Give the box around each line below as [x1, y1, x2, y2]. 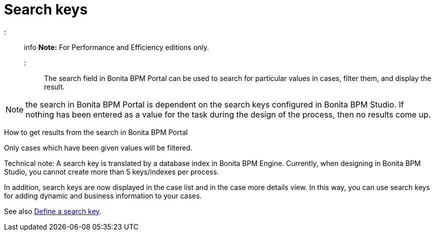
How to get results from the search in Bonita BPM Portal [4, 127, 188, 136]
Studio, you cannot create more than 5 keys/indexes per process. [4, 167, 219, 176]
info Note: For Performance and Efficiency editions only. [24, 42, 209, 51]
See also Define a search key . [4, 206, 101, 215]
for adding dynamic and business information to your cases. [4, 191, 202, 200]
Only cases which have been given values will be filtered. [4, 143, 192, 152]
